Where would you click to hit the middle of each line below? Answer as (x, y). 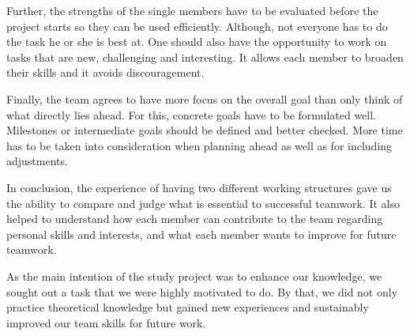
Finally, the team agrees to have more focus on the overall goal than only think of (205, 98)
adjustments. (37, 161)
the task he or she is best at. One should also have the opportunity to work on (197, 42)
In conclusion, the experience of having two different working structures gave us (199, 187)
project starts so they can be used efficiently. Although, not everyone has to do (197, 26)
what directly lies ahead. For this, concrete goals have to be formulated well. (192, 114)
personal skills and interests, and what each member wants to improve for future (201, 234)
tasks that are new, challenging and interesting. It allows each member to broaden (205, 57)
